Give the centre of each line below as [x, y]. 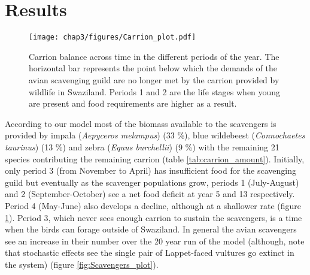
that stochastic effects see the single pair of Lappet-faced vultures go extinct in [150, 253]
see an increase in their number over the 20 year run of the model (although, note [155, 241]
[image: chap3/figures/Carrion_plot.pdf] [113, 37]
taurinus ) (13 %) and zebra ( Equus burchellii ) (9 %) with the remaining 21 [142, 146]
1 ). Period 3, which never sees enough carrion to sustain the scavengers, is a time [154, 217]
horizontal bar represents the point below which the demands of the [153, 68]
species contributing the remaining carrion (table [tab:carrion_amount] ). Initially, [155, 158]
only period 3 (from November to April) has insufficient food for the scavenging [151, 170]
